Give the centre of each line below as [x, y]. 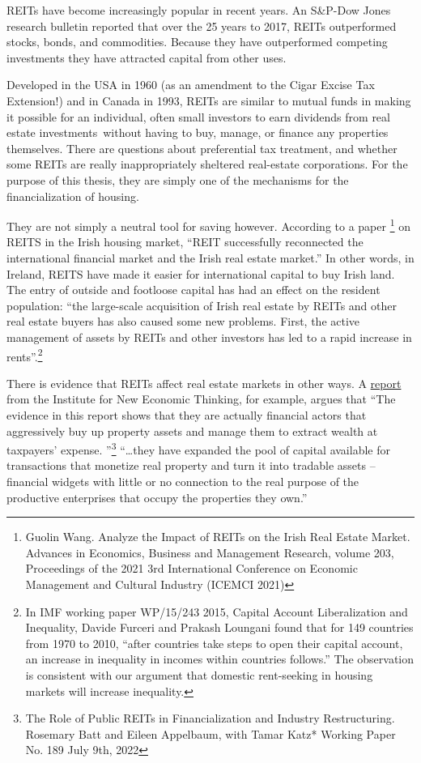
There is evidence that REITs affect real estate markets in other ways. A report [204, 383]
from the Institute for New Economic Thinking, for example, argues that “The [201, 399]
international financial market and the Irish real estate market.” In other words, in [210, 257]
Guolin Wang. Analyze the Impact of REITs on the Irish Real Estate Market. [218, 537]
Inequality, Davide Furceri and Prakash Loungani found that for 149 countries [219, 627]
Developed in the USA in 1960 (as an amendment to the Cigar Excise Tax [191, 85]
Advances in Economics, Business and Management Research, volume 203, [210, 552]
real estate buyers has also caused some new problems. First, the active [183, 321]
